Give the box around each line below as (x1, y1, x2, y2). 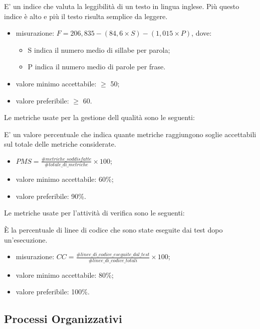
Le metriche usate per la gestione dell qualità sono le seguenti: (4, 112, 195, 123)
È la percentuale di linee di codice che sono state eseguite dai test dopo (4, 225, 223, 235)
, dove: (191, 28, 212, 38)
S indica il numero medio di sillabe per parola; (28, 44, 170, 55)
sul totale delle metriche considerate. (4, 139, 116, 149)
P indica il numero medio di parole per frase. (28, 61, 166, 72)
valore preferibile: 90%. (16, 190, 86, 201)
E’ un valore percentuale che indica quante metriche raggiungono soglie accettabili (4, 129, 256, 139)
